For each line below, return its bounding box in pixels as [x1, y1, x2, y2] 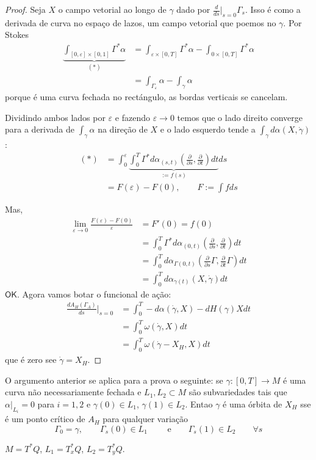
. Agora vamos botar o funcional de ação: [17, 287, 171, 300]
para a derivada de [5, 123, 75, 136]
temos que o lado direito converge [177, 111, 303, 123]
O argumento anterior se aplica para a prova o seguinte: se [5, 373, 223, 386]
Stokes [5, 28, 29, 41]
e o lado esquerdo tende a [160, 123, 256, 136]
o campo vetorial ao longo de [58, 3, 167, 15]
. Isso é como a [245, 3, 301, 15]
